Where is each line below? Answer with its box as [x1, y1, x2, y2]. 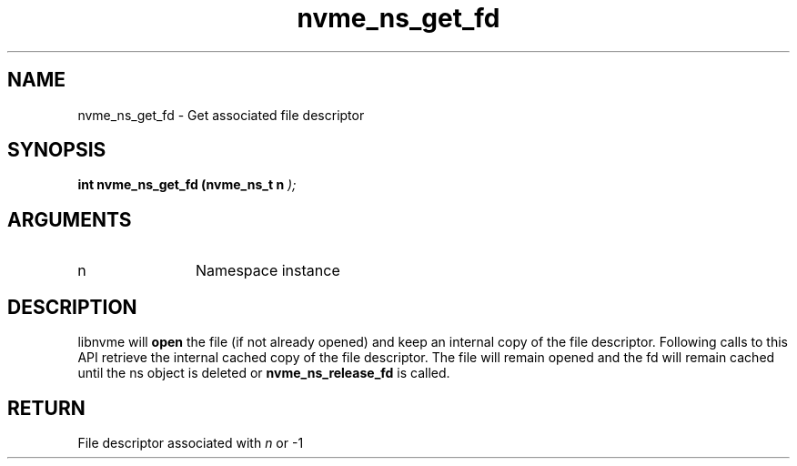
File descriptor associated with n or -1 [77, 434, 304, 451]
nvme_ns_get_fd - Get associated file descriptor [77, 106, 365, 123]
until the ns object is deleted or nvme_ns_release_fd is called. [77, 365, 450, 381]
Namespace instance [196, 261, 340, 280]
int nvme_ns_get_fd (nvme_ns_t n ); [77, 177, 297, 193]
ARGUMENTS [7, 208, 132, 231]
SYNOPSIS [7, 138, 106, 162]
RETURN [7, 396, 86, 420]
